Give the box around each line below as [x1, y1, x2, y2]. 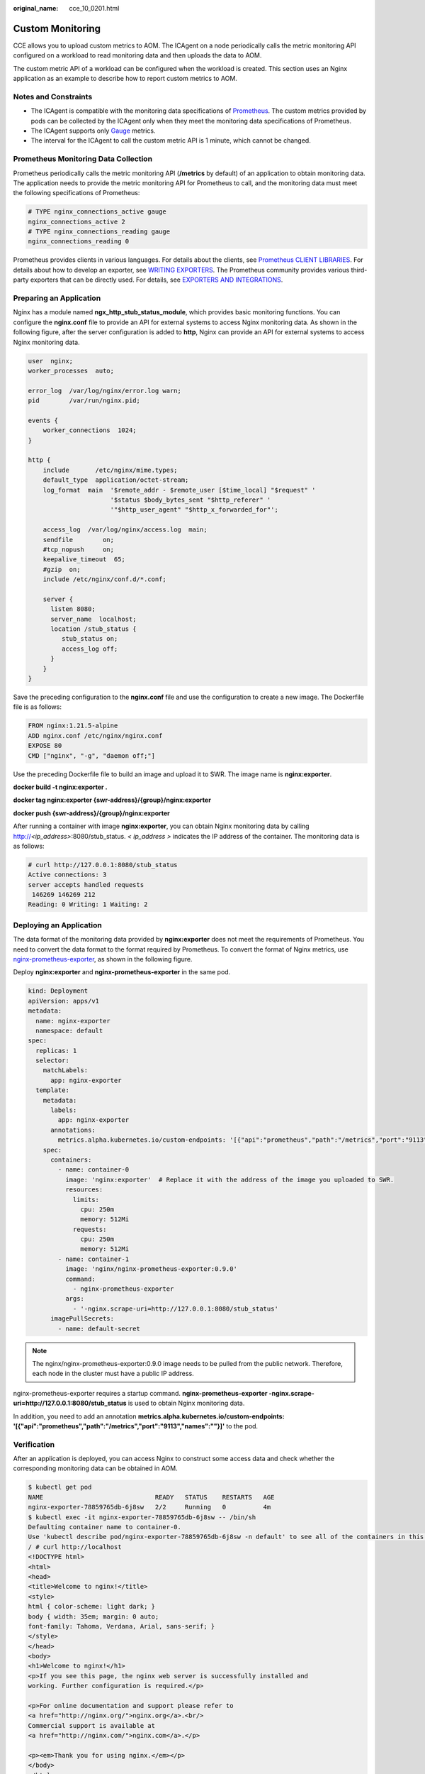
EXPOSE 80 [28, 742, 62, 750]
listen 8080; [50, 605, 96, 613]
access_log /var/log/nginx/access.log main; [42, 526, 208, 534]
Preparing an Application [13, 293, 101, 303]
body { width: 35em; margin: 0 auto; [28, 1612, 159, 1621]
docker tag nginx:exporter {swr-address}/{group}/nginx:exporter [13, 795, 212, 805]
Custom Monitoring [13, 22, 101, 35]
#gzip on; [42, 565, 81, 573]
